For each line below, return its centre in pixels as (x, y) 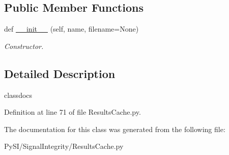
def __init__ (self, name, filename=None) (71, 29)
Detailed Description (60, 73)
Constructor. (24, 46)
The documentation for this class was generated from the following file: (115, 129)
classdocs (18, 95)
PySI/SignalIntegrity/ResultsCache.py (64, 146)
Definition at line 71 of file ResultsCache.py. (73, 112)
